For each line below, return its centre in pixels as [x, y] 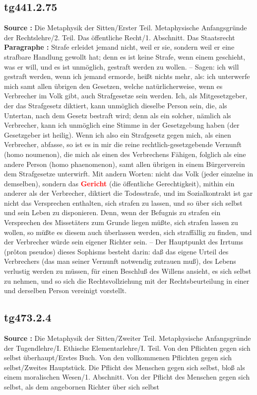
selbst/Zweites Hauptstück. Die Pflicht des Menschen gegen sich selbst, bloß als [125, 367]
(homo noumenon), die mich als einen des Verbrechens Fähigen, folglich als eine [125, 154]
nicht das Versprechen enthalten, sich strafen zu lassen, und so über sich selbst [123, 202]
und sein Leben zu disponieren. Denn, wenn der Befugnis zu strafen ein [112, 212]
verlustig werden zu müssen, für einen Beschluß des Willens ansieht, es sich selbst [128, 271]
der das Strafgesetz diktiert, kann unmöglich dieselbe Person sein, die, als [116, 105]
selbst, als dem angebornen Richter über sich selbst [82, 387]
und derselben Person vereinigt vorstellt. [65, 290]
